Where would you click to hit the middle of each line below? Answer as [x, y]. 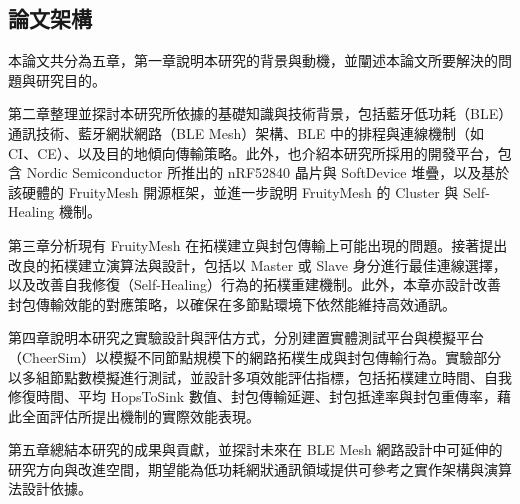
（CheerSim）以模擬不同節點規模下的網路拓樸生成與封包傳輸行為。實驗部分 [255, 356]
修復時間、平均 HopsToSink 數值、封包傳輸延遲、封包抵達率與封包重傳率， [252, 396]
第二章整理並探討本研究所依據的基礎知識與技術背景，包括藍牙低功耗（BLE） [257, 113]
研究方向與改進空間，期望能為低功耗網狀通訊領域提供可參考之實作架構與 [246, 468]
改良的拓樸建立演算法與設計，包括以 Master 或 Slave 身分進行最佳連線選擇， [257, 264]
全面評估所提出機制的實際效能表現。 [140, 415]
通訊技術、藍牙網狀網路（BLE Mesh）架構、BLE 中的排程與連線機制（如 [246, 132]
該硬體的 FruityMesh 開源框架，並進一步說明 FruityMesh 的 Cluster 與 [233, 191]
